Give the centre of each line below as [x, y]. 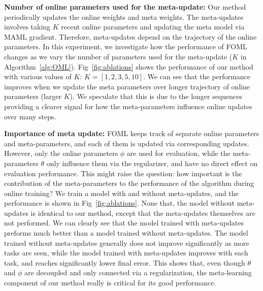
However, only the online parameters [61, 153]
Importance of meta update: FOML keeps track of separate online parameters [132, 133]
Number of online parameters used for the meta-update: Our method [125, 7]
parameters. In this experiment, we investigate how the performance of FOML [126, 46]
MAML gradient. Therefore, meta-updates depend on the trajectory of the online [130, 36]
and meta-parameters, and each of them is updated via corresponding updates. [127, 143]
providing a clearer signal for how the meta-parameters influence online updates [128, 106]
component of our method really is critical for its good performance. [110, 283]
